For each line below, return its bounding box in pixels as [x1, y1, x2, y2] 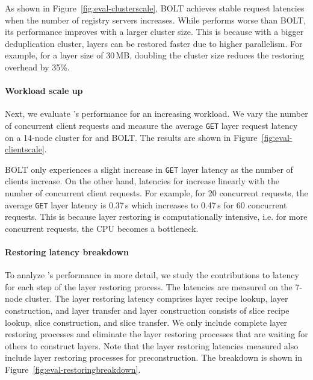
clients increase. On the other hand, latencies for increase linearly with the [5, 175, 279, 187]
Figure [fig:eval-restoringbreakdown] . [5, 363, 141, 376]
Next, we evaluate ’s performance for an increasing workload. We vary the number [5, 107, 308, 120]
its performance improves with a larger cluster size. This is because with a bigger [5, 25, 304, 38]
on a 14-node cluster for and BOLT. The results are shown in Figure [5, 131, 258, 143]
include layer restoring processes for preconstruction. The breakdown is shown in [5, 351, 302, 364]
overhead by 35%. [5, 60, 70, 73]
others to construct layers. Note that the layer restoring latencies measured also [5, 339, 299, 352]
